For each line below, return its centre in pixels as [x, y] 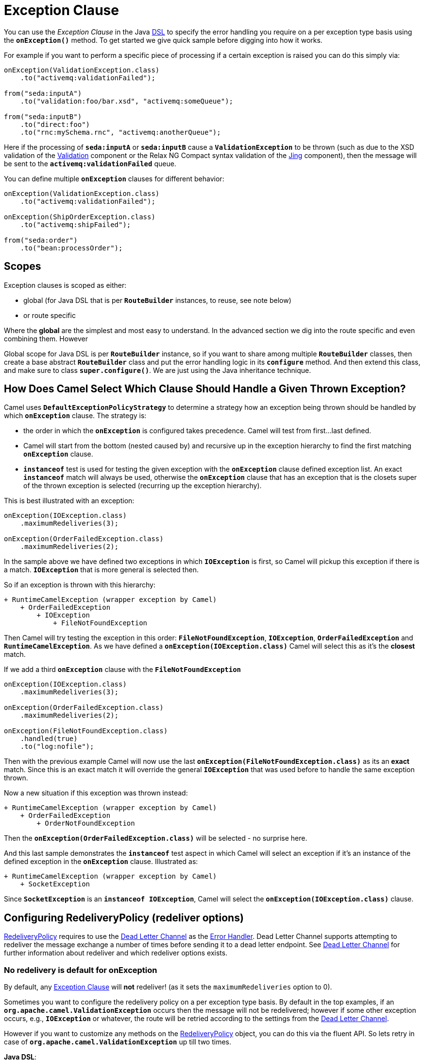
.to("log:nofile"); [57, 747]
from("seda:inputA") [43, 93]
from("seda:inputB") [43, 116]
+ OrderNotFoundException [86, 823]
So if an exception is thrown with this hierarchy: [80, 585]
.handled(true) [49, 739]
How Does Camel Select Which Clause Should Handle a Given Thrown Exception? [205, 389]
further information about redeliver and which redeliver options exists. [116, 953]
